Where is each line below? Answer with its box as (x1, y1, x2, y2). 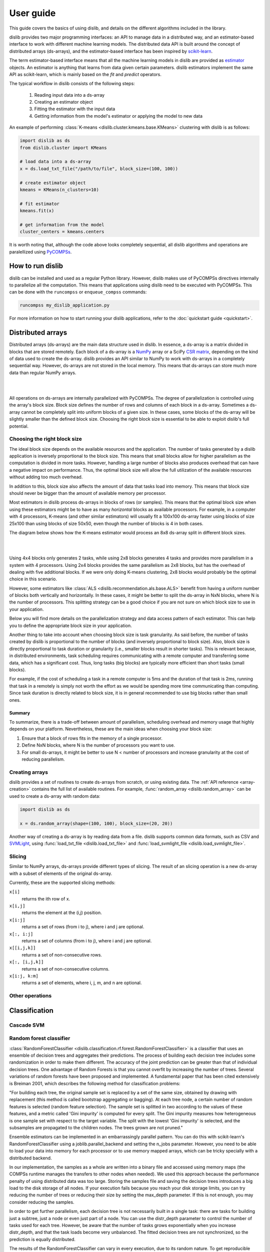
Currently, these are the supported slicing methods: (9, 879, 116, 885)
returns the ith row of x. (21, 895, 70, 901)
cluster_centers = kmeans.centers (19, 229, 104, 235)
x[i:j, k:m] (9, 973, 38, 979)
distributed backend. (9, 1155, 52, 1161)
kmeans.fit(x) (19, 208, 54, 214)
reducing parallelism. (21, 756, 65, 762)
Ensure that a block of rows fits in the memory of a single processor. (21, 735, 162, 741)
